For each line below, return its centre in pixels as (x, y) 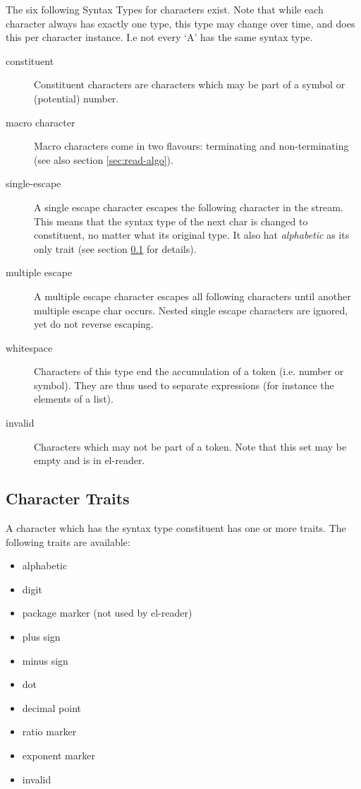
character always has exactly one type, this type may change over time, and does (180, 23)
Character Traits (68, 498)
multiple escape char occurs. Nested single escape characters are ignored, (191, 310)
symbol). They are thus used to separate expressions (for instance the (184, 385)
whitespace (29, 347)
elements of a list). (74, 399)
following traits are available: (68, 541)
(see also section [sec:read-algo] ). (104, 159)
